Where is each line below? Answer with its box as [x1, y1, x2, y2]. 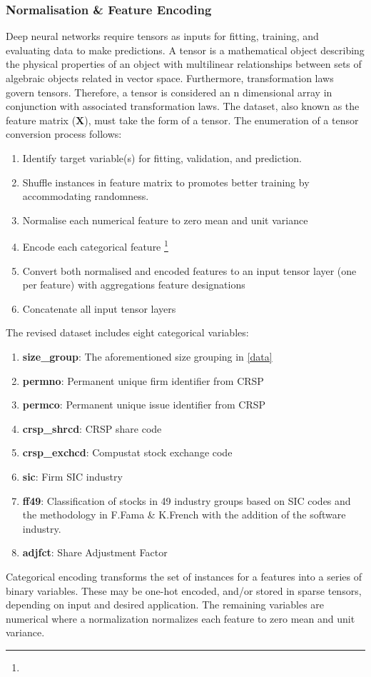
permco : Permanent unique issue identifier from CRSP [22, 397, 266, 412]
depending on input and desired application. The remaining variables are [6, 597, 325, 612]
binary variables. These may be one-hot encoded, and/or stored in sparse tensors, [6, 583, 362, 598]
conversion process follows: [6, 126, 122, 141]
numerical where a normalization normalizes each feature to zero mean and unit [6, 611, 355, 626]
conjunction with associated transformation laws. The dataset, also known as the [6, 99, 360, 114]
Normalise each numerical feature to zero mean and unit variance [22, 212, 308, 227]
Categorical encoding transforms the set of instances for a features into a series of [6, 568, 362, 583]
